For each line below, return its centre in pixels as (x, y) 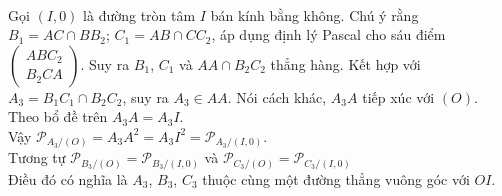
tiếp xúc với (398, 96)
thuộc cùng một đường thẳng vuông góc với (336, 179)
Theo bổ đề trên (58, 116)
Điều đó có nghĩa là (68, 179)
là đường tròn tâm (139, 14)
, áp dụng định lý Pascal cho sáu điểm (328, 34)
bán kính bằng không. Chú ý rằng (314, 14)
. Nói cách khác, (277, 96)
